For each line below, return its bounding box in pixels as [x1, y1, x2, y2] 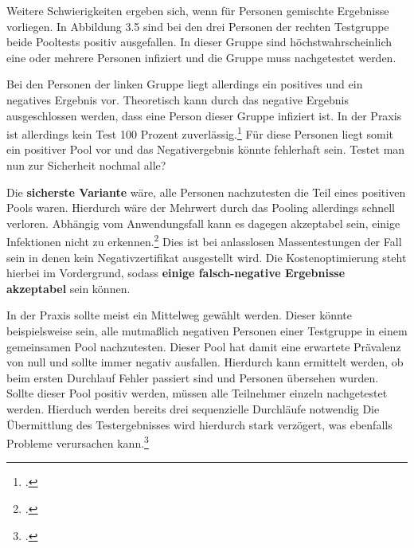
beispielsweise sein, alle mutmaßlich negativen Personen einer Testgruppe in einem [6, 323, 408, 339]
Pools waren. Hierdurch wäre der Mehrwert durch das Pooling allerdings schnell [6, 199, 395, 216]
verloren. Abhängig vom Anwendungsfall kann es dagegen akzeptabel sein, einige [6, 214, 400, 231]
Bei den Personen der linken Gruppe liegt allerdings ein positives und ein [6, 76, 363, 92]
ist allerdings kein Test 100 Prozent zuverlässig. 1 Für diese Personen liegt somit [6, 123, 394, 142]
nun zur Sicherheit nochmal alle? [6, 157, 166, 173]
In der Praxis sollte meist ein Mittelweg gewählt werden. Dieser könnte [6, 307, 353, 323]
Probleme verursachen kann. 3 [6, 433, 149, 451]
